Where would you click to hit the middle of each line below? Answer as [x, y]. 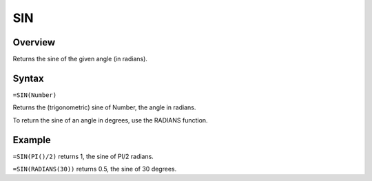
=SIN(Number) [35, 95]
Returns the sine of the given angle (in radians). [80, 59]
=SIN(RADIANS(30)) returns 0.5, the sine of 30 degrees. [95, 169]
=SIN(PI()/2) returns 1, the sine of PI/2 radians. [83, 156]
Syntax [28, 78]
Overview [34, 42]
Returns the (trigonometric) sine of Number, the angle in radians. [104, 107]
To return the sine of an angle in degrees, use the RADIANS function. [110, 120]
